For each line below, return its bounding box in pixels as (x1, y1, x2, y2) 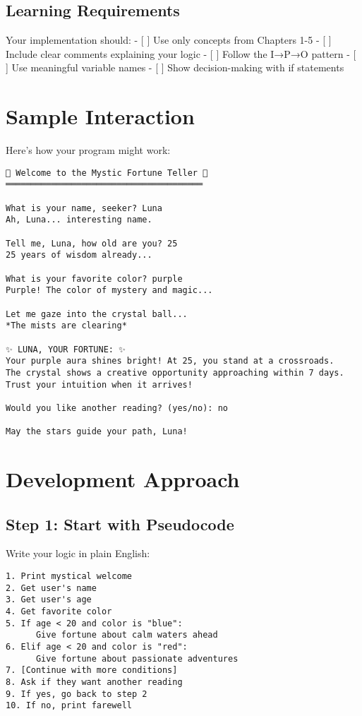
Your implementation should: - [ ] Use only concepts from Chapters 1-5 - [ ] (6, 32, 332, 47)
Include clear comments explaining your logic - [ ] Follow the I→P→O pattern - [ (6, 46, 356, 61)
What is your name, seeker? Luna (6, 203, 162, 213)
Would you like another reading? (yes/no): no (6, 402, 228, 413)
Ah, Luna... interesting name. (6, 215, 152, 225)
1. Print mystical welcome (6, 571, 132, 581)
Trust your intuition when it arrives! (6, 379, 193, 390)
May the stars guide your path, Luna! (6, 426, 188, 437)
